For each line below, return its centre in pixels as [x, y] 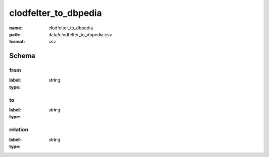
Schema [22, 56]
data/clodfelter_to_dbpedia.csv [80, 34]
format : [17, 42]
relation [19, 130]
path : [15, 34]
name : [16, 28]
